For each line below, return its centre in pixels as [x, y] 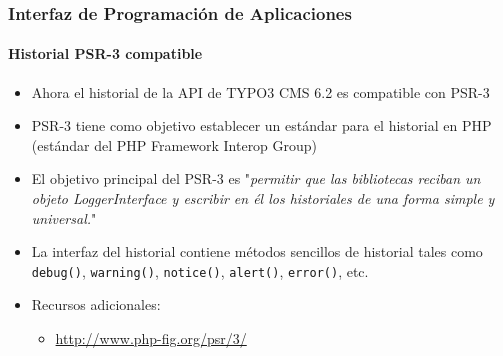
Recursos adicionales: [96, 304]
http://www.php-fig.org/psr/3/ [151, 338]
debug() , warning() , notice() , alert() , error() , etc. [200, 270]
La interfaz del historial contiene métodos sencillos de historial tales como [257, 251]
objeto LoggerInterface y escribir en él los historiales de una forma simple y [263, 198]
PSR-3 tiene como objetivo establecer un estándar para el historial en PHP [261, 125]
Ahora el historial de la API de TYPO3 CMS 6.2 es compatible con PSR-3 [260, 91]
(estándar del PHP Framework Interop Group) [174, 144]
